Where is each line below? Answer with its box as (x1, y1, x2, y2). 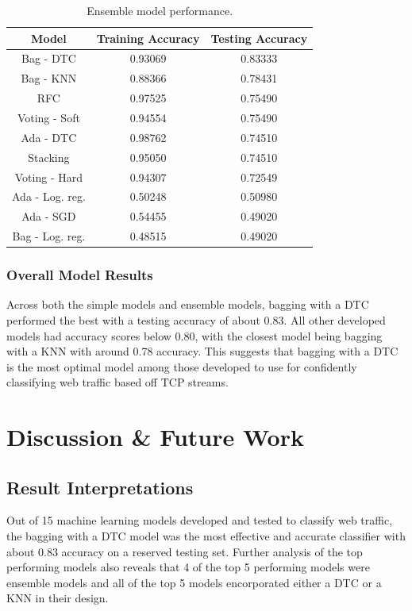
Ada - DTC (21, 129, 77, 145)
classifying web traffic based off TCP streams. (6, 374, 229, 390)
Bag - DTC (21, 50, 76, 67)
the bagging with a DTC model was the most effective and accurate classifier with (6, 528, 406, 544)
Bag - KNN (21, 70, 77, 86)
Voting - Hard (14, 168, 83, 185)
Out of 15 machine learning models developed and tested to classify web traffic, (6, 512, 393, 528)
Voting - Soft (17, 109, 80, 125)
